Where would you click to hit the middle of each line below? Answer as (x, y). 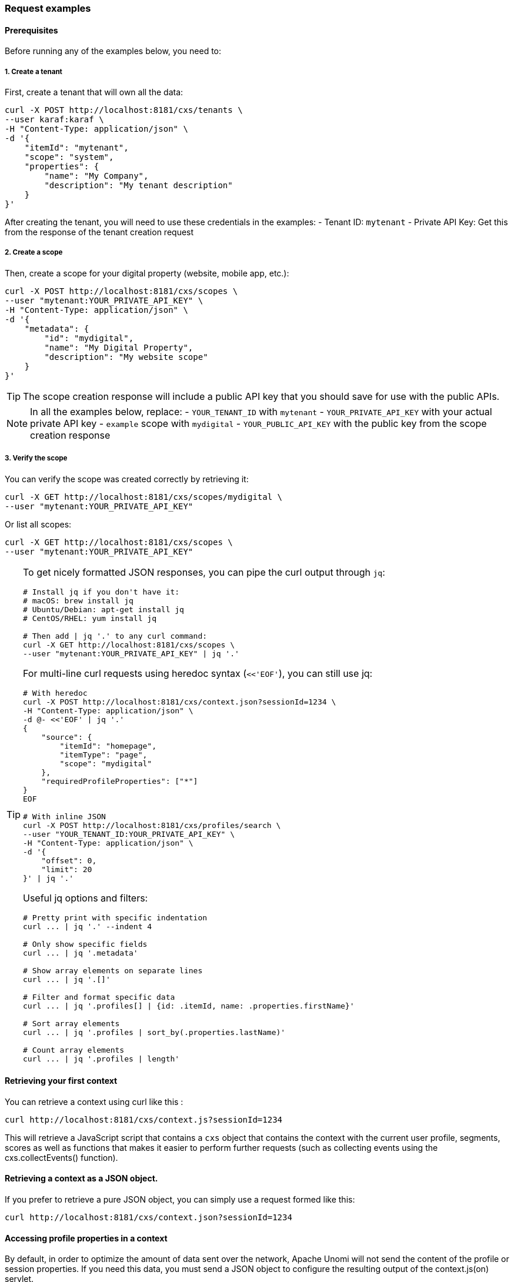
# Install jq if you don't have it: (101, 592)
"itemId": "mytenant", (76, 148)
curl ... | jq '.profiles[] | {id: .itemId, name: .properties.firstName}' (189, 1006)
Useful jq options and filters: (86, 898)
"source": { (67, 737)
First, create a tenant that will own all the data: (94, 92)
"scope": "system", (69, 157)
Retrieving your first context (61, 1081)
